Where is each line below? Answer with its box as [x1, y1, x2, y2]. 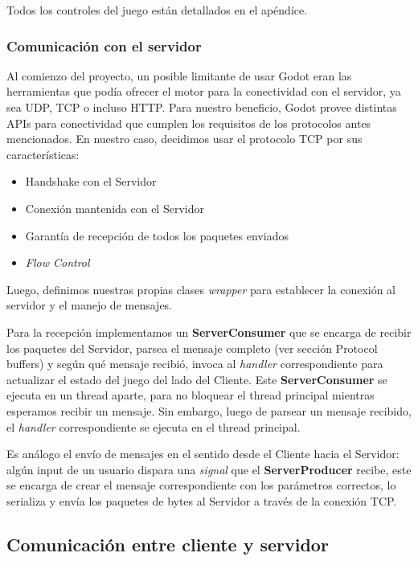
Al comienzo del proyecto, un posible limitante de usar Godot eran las [6, 67, 352, 84]
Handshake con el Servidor [25, 173, 157, 190]
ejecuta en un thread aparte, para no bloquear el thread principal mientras [6, 387, 375, 403]
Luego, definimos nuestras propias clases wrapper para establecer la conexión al [6, 280, 396, 297]
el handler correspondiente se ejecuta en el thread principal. [6, 418, 301, 435]
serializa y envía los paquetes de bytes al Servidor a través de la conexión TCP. [6, 492, 397, 509]
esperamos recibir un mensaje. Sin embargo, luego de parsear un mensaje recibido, [6, 402, 412, 419]
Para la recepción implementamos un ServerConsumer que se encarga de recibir [6, 323, 412, 340]
